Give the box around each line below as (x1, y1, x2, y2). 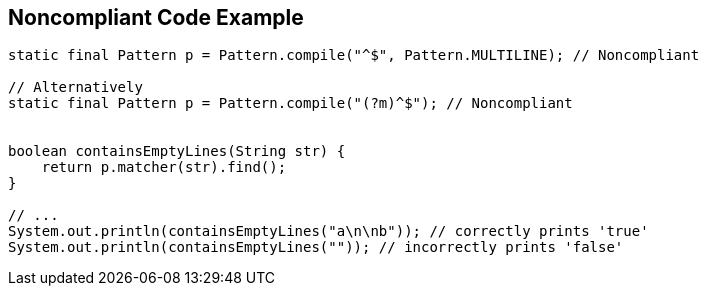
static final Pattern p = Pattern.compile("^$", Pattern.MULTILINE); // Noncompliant (8, 47, 700, 64)
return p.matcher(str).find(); (41, 159, 287, 176)
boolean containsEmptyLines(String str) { (8, 143, 346, 160)
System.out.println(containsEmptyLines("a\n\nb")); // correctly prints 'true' (8, 223, 649, 240)
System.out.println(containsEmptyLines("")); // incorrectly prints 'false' (8, 239, 624, 256)
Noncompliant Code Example (8, 5, 304, 30)
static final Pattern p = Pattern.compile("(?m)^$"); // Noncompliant (8, 95, 573, 112)
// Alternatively (8, 79, 143, 96)
